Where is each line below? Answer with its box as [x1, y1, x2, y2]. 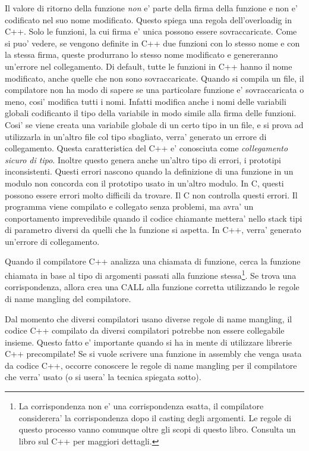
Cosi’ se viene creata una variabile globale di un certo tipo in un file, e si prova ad [5, 118, 304, 130]
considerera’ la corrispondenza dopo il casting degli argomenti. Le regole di [18, 411, 292, 424]
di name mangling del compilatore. [5, 292, 131, 304]
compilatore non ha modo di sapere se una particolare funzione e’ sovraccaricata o [5, 83, 304, 96]
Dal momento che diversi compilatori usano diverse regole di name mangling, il [5, 312, 292, 325]
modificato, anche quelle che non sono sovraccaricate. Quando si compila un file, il [5, 71, 304, 84]
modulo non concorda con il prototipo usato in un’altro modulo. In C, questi [5, 176, 284, 189]
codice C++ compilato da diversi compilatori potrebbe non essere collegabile [5, 324, 285, 337]
